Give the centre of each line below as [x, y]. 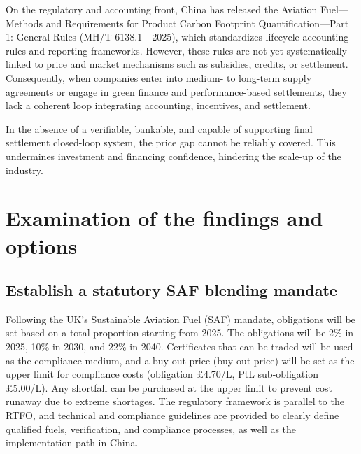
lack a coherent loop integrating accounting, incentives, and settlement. [158, 105]
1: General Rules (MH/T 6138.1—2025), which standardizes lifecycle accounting [177, 37]
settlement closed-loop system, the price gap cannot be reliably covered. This [171, 142]
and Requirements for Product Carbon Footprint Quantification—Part [197, 23]
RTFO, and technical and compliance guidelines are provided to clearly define [172, 415]
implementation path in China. [72, 442]
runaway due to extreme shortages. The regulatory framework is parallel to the [175, 401]
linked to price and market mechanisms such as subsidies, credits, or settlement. [177, 64]
